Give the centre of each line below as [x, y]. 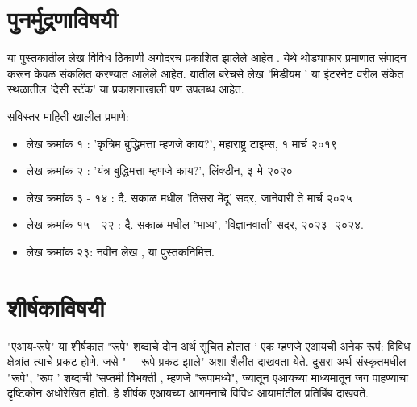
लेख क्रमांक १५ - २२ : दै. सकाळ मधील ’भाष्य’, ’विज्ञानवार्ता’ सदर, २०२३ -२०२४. [195, 224]
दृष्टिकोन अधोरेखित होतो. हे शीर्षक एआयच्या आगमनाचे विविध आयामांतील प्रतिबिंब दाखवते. [188, 393]
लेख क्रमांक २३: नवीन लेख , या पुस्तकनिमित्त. [120, 251]
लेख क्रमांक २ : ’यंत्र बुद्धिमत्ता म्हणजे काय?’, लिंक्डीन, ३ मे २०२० [159, 170]
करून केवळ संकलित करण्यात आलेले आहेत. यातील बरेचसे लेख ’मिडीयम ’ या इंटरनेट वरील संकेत [206, 73]
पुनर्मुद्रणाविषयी [63, 19]
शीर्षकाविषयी [56, 307]
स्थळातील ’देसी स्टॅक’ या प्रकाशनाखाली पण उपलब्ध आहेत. [126, 89]
